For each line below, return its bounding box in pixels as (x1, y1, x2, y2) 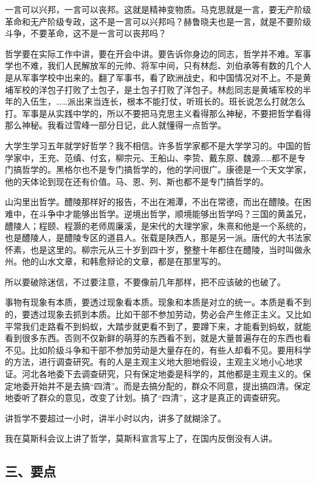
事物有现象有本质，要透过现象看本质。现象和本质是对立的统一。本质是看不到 (5, 296, 311, 308)
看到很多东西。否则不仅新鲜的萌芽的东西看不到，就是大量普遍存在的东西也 (5, 332, 303, 344)
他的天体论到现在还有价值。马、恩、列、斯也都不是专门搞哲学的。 (5, 175, 269, 187)
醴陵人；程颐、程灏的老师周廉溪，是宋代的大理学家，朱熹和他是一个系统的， (5, 219, 311, 232)
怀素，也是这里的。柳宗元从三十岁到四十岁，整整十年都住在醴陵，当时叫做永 (5, 243, 311, 255)
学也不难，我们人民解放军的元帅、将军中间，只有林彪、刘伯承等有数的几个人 (5, 59, 311, 72)
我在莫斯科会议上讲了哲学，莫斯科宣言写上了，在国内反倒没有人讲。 (5, 432, 277, 445)
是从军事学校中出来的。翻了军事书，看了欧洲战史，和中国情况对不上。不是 (5, 71, 303, 83)
